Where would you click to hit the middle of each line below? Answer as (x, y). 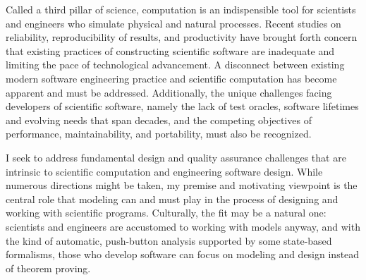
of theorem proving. (48, 268)
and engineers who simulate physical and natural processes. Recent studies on (173, 23)
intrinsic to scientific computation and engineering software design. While (164, 171)
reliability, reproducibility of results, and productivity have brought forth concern (182, 37)
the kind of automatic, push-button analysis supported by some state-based (169, 240)
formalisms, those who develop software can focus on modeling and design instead (183, 254)
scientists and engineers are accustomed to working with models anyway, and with (183, 226)
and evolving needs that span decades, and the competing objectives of (159, 120)
